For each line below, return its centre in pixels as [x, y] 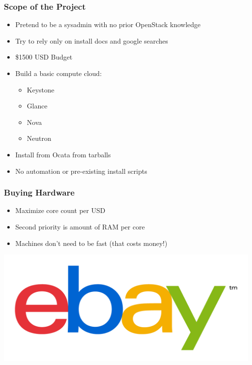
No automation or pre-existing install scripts [81, 171]
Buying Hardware [39, 192]
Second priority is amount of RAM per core [80, 226]
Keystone [41, 89]
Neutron [39, 138]
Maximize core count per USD [60, 210]
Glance [37, 106]
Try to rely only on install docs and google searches [92, 40]
